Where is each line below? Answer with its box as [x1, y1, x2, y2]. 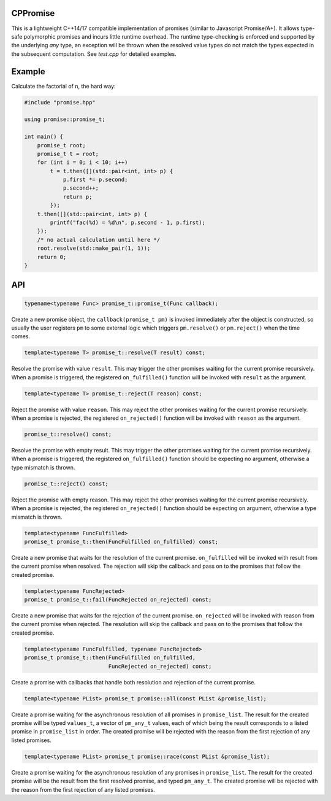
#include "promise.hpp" [24, 99, 96, 106]
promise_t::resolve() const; [24, 431, 112, 438]
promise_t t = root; [37, 150, 99, 157]
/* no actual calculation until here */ [37, 236, 161, 243]
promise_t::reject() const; [24, 480, 108, 487]
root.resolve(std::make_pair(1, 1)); [37, 245, 151, 252]
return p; [63, 193, 93, 200]
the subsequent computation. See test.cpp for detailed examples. [11, 50, 177, 58]
